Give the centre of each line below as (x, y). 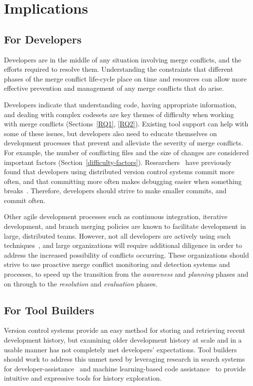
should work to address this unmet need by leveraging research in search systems (125, 359)
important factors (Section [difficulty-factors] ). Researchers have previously (118, 162)
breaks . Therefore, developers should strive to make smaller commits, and (115, 191)
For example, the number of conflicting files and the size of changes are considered (126, 152)
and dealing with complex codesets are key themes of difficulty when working (119, 114)
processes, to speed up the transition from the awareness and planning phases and (126, 274)
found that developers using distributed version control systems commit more (119, 172)
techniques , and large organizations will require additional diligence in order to (123, 245)
